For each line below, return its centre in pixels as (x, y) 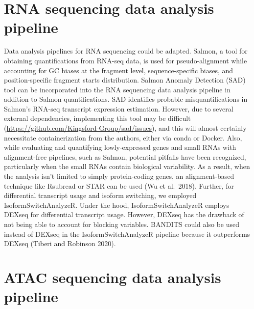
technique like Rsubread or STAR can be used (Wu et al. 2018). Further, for (119, 185)
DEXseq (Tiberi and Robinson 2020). (60, 243)
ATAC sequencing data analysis (113, 277)
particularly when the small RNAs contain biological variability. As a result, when (127, 166)
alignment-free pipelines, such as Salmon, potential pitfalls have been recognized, (125, 156)
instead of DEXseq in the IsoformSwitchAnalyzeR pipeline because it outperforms (127, 234)
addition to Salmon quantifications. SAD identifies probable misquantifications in (126, 99)
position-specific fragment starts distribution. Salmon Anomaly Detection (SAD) (125, 80)
